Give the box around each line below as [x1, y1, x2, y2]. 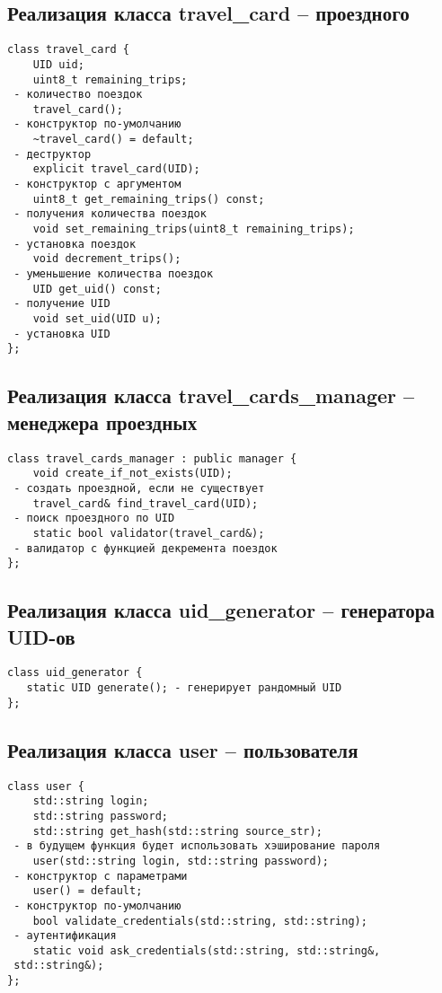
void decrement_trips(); [32, 252, 181, 266]
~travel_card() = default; [32, 133, 194, 146]
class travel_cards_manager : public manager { [7, 452, 297, 465]
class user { [7, 779, 84, 793]
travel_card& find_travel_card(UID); [32, 496, 259, 510]
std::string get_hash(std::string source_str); [32, 824, 323, 838]
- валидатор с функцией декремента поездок [13, 541, 278, 555]
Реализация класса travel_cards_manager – [7, 382, 415, 409]
